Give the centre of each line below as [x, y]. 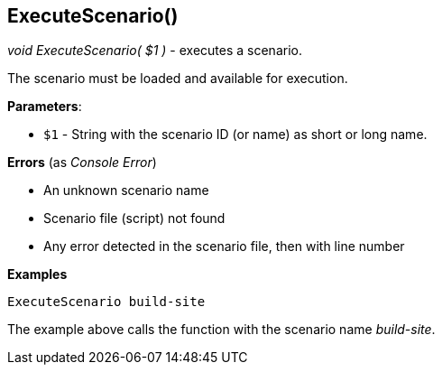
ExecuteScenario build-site [106, 302]
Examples [37, 274]
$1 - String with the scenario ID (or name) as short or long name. [235, 135]
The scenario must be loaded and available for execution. [178, 79]
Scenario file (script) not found [134, 219]
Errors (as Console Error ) [82, 163]
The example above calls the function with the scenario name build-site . [221, 330]
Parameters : [45, 107]
